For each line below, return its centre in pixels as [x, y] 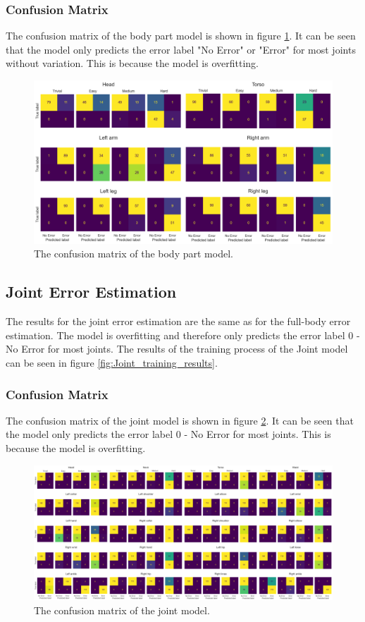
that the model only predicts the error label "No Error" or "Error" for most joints [181, 49]
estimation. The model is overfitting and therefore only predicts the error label [175, 335]
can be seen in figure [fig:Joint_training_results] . [112, 363]
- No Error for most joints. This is [258, 434]
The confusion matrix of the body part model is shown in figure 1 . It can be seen [181, 36]
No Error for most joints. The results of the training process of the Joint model [177, 349]
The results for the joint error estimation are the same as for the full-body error [178, 321]
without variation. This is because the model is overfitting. [132, 63]
